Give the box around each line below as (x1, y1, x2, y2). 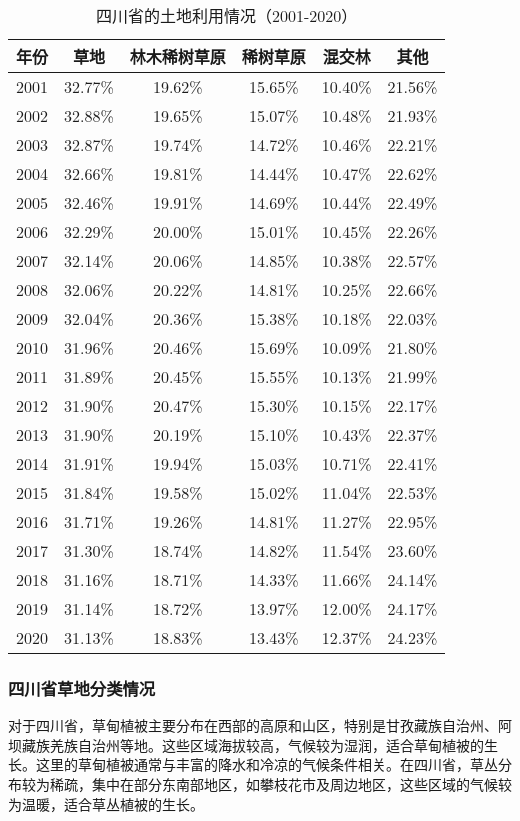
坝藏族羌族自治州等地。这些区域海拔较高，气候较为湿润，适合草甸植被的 (8, 734, 484, 755)
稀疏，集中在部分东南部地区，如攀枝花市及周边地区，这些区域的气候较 (49, 774, 512, 794)
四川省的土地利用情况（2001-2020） (96, 4, 358, 27)
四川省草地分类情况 (8, 675, 156, 700)
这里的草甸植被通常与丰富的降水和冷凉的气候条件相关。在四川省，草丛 (35, 754, 498, 775)
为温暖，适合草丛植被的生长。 (8, 793, 204, 814)
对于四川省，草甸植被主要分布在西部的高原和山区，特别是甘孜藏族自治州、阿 (8, 715, 512, 736)
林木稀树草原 (129, 45, 226, 68)
